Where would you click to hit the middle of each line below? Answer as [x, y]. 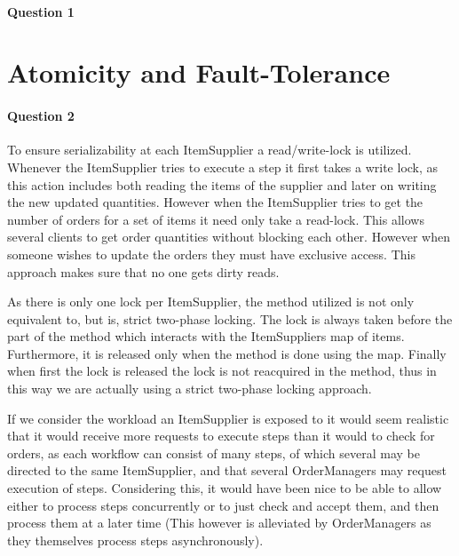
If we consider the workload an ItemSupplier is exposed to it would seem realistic [228, 418]
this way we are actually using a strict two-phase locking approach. [190, 389]
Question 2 [41, 116]
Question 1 [41, 11]
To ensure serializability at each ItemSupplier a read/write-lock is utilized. [210, 150]
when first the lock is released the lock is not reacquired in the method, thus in [222, 371]
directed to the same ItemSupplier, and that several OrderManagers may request [227, 470]
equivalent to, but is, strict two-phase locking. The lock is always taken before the [230, 318]
